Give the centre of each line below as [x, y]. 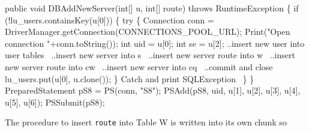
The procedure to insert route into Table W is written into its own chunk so [146, 122]
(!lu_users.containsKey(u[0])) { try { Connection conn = [109, 19]
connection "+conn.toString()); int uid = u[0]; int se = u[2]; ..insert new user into [155, 43]
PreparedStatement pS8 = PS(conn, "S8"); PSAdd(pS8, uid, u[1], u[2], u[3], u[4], [153, 90]
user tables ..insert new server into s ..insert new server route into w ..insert [150, 55]
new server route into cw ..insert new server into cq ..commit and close [139, 66]
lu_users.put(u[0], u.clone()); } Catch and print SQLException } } [130, 78]
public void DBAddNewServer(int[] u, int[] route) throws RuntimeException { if [152, 8]
